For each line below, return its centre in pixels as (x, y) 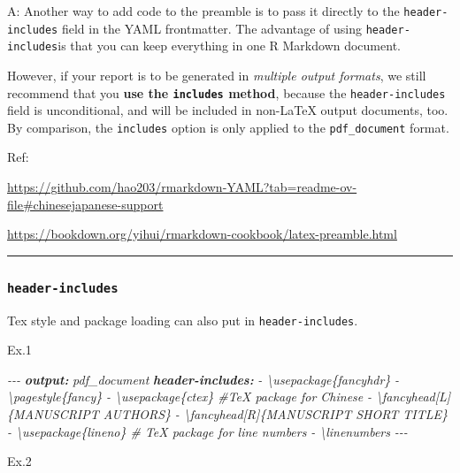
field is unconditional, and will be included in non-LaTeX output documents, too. (228, 110)
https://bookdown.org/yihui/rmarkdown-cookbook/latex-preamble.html (202, 234)
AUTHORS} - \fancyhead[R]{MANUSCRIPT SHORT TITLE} (276, 414)
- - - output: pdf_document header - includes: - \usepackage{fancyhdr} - (203, 379)
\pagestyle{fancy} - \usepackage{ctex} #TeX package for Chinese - (189, 397)
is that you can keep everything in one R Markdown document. (229, 46)
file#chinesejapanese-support (85, 204)
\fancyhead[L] (413, 397)
